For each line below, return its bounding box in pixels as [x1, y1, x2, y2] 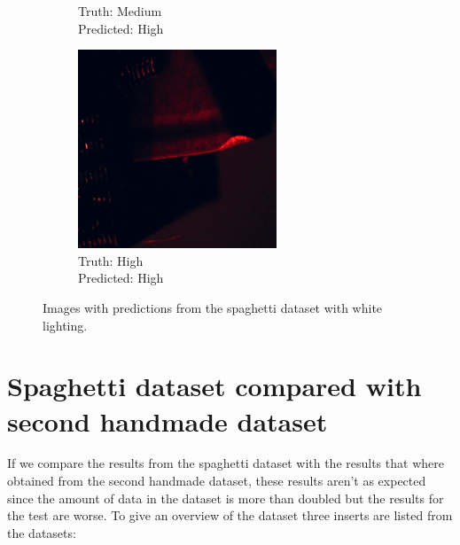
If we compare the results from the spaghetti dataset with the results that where [7, 454, 444, 472]
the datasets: [7, 523, 76, 541]
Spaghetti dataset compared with [7, 368, 422, 404]
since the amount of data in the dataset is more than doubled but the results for [7, 488, 444, 507]
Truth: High [78, 251, 144, 269]
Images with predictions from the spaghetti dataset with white [43, 298, 383, 316]
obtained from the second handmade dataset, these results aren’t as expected [7, 471, 426, 490]
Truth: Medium [78, 2, 162, 19]
